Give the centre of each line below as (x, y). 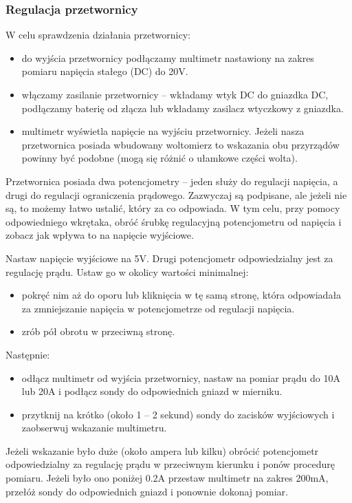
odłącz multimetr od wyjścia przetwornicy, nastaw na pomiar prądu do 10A (181, 377)
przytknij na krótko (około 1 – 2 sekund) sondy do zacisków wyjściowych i (178, 414)
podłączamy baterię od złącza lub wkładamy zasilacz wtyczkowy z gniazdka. (183, 108)
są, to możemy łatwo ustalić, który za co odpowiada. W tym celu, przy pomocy (173, 208)
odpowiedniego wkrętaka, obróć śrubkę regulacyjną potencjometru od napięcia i (174, 221)
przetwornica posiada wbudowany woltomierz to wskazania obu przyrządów (180, 144)
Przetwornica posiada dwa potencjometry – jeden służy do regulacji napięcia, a (172, 181)
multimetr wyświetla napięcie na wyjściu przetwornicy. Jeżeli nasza (163, 131)
